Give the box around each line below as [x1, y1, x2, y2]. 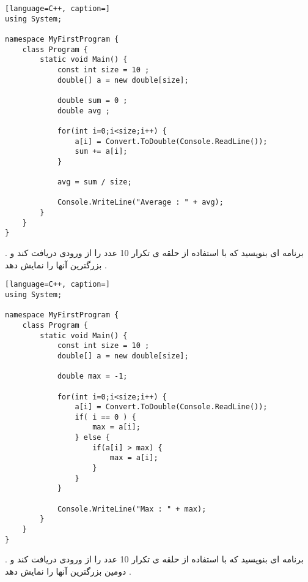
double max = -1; [57, 372, 128, 381]
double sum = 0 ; [57, 96, 128, 105]
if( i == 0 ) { [75, 412, 136, 421]
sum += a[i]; [75, 147, 128, 156]
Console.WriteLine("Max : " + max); [57, 504, 207, 513]
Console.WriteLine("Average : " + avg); [57, 198, 224, 207]
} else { [75, 433, 110, 442]
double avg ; [57, 106, 110, 115]
